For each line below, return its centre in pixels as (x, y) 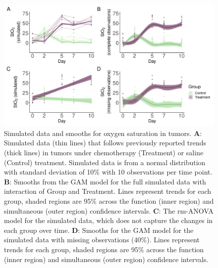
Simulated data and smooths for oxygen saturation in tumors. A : (103, 133)
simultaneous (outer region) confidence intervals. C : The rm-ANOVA (109, 210)
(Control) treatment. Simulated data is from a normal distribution (105, 162)
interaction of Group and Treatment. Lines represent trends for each (108, 191)
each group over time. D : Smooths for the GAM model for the (99, 230)
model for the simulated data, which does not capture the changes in (109, 220)
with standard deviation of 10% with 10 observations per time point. (108, 172)
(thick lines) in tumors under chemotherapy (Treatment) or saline (104, 152)
